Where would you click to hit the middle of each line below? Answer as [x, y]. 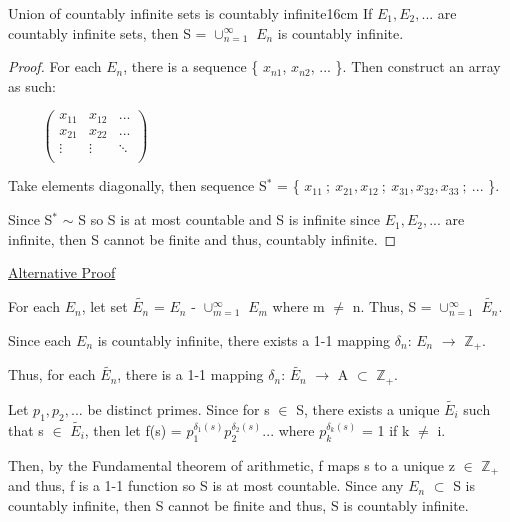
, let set [104, 306]
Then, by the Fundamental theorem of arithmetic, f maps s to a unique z [231, 464]
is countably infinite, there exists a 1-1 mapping [244, 339]
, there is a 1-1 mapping [190, 374]
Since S [30, 219]
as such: [32, 85]
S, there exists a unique [368, 409]
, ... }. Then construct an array [405, 66]
